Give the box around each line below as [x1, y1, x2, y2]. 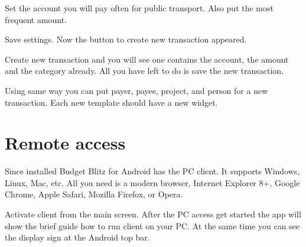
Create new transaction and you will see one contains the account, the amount [5, 53, 289, 65]
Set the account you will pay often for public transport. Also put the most [5, 2, 274, 14]
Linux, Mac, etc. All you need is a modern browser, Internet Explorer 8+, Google [5, 176, 300, 188]
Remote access [5, 131, 126, 155]
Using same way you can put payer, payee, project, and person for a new [5, 84, 268, 96]
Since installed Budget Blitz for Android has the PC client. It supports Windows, [5, 165, 300, 177]
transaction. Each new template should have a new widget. [5, 96, 218, 108]
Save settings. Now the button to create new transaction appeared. [5, 33, 247, 45]
